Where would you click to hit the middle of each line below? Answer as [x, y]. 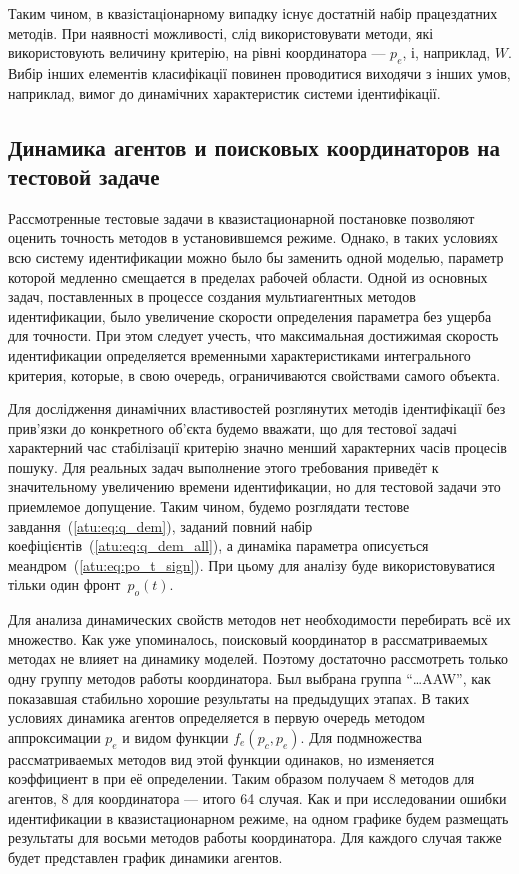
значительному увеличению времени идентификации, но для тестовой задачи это [254, 486]
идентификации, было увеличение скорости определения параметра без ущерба [250, 315]
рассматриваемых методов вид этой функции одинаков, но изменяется [221, 758]
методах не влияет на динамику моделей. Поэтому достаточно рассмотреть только [258, 658]
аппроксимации [54, 736]
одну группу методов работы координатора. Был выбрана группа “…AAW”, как [249, 678]
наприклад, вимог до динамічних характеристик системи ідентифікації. [224, 92]
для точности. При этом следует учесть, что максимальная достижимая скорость [253, 335]
